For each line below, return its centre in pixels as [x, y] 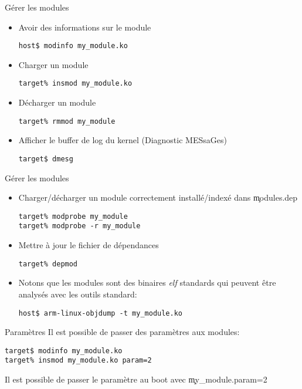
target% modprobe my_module [73, 216]
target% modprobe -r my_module [79, 226]
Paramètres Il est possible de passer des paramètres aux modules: [122, 332]
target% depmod [48, 264]
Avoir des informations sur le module [85, 27]
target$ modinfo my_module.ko [64, 351]
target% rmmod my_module [67, 121]
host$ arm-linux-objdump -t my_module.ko [100, 313]
